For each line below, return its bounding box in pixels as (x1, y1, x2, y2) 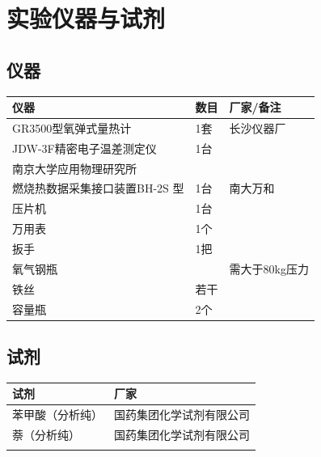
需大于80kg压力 (229, 260, 309, 277)
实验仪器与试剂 (6, 2, 166, 35)
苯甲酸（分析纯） (12, 406, 103, 423)
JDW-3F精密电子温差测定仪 (12, 139, 157, 156)
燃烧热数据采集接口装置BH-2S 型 (12, 180, 184, 197)
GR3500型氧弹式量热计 (12, 119, 132, 136)
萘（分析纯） (12, 426, 80, 442)
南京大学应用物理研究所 (12, 159, 137, 176)
